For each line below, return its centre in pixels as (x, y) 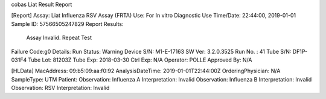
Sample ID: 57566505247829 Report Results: (67, 24)
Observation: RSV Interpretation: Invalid (60, 88)
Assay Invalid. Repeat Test (59, 38)
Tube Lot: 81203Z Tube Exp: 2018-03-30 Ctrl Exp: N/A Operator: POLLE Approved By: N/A (140, 60)
